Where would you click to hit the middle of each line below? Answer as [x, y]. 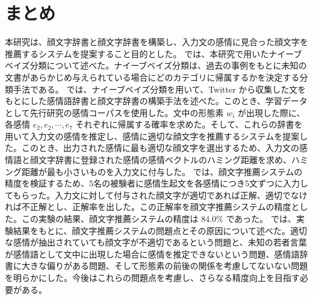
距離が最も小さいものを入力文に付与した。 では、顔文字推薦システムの [162, 171]
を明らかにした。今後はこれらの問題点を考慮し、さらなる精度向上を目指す [152, 277]
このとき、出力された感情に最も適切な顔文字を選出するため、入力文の [160, 148]
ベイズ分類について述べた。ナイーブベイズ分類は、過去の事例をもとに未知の [156, 65]
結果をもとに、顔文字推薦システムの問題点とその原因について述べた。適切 [160, 230]
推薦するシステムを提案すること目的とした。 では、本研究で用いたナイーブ [153, 53]
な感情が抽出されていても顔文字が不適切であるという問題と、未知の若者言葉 [156, 242]
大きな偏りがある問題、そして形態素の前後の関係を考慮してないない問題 [165, 266]
